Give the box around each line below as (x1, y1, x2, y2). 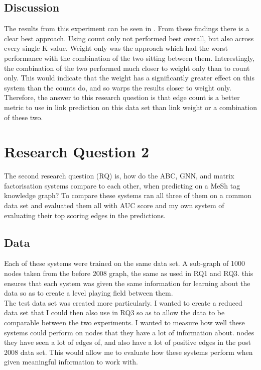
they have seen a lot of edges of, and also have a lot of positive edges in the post (4, 337, 251, 347)
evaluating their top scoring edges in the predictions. (4, 210, 166, 220)
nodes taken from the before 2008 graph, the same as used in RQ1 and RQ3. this (4, 268, 253, 279)
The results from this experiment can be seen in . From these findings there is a (4, 23, 249, 34)
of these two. (4, 112, 43, 122)
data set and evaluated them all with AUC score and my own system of (4, 200, 224, 211)
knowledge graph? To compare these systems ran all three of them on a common (4, 190, 251, 201)
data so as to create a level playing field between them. (4, 288, 173, 298)
